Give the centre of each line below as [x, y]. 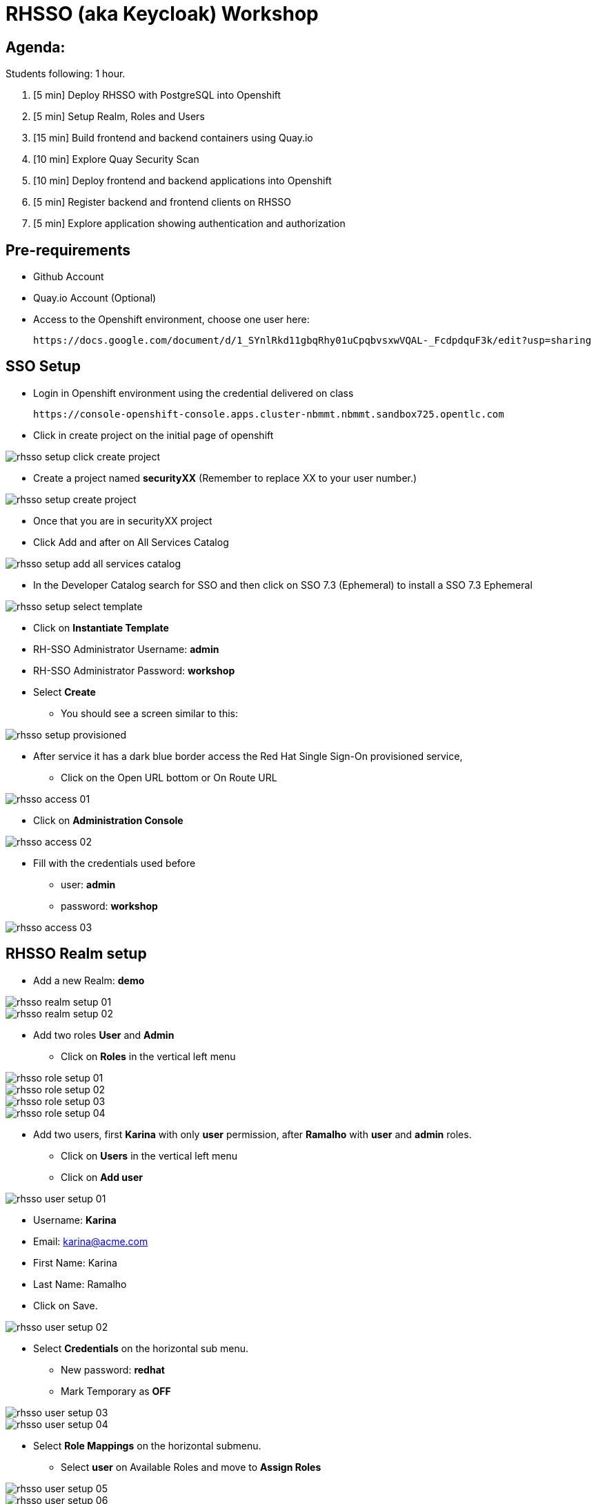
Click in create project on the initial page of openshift [153, 435]
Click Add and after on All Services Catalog [131, 542]
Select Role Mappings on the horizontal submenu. [147, 1445]
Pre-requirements [68, 250]
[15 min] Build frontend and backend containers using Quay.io [173, 138]
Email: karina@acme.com [91, 1241]
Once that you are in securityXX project [123, 520]
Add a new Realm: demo [89, 980]
